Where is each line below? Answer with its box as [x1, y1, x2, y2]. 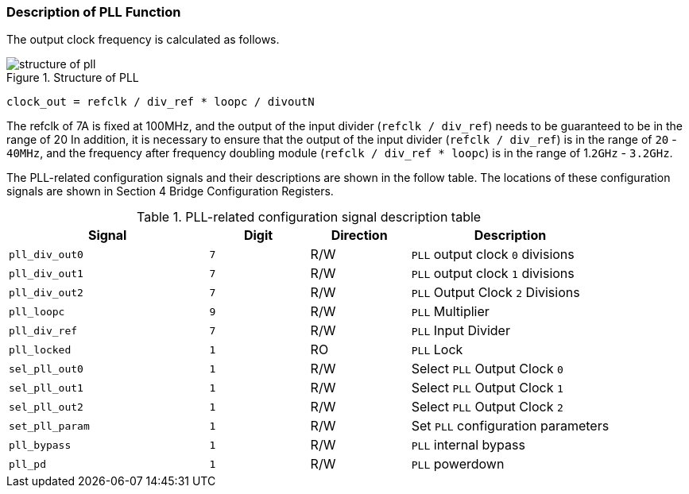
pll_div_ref [9, 324, 78, 337]
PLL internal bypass [411, 437, 525, 453]
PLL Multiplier [411, 303, 490, 320]
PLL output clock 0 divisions [411, 246, 575, 263]
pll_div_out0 [9, 248, 83, 261]
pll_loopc [9, 305, 65, 318]
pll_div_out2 [9, 286, 83, 299]
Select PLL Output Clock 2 [411, 399, 563, 415]
